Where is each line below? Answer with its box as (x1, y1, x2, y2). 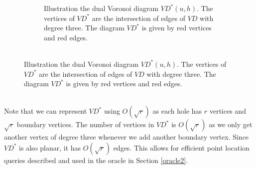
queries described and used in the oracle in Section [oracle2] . (4, 155, 188, 165)
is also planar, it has (19, 142, 81, 153)
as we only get (209, 119, 253, 130)
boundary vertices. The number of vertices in (16, 119, 154, 130)
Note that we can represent (4, 106, 87, 116)
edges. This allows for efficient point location (113, 142, 250, 153)
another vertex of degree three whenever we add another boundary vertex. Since (4, 132, 249, 142)
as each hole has (152, 106, 202, 116)
